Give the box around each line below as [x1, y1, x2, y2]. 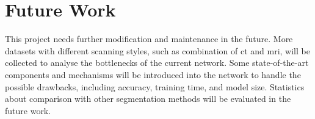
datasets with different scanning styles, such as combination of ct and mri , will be [5, 44, 310, 57]
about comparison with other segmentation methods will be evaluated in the [5, 92, 291, 105]
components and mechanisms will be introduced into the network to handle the [5, 68, 301, 81]
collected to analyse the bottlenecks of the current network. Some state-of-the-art [5, 56, 309, 69]
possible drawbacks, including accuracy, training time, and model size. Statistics [5, 80, 305, 93]
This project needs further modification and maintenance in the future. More [5, 32, 293, 45]
